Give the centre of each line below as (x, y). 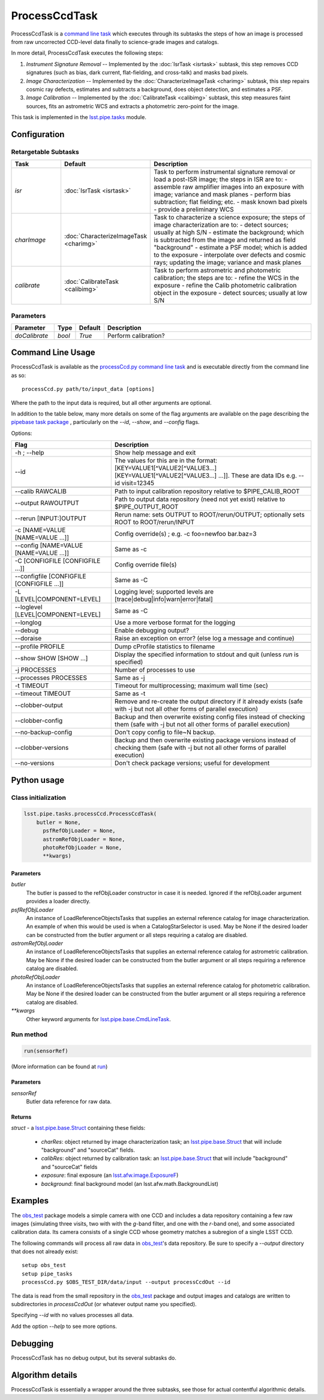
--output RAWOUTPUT (47, 503)
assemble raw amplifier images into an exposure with (229, 187)
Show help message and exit (155, 453)
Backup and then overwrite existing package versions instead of (205, 740)
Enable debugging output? (151, 630)
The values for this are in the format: (166, 461)
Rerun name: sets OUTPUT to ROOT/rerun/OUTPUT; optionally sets (210, 515)
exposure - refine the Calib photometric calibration (225, 286)
